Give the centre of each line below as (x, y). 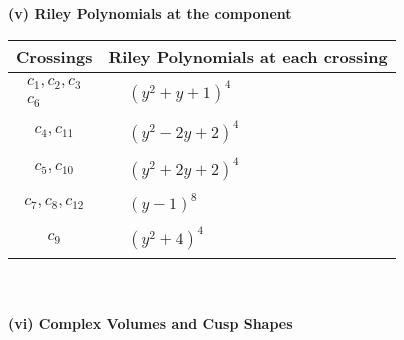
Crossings (54, 56)
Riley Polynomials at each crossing (248, 56)
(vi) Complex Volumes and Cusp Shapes (150, 322)
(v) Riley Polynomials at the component (150, 13)
